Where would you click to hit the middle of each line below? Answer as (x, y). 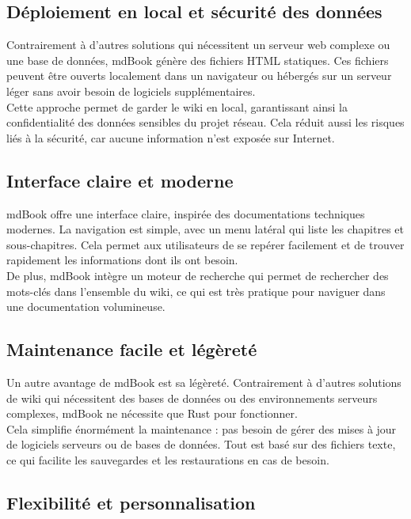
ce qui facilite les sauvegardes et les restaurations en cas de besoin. (168, 459)
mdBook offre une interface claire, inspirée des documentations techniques (186, 213)
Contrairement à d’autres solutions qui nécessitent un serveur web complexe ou (198, 45)
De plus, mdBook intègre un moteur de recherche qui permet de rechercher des (198, 275)
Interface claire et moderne (120, 180)
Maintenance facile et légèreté (132, 349)
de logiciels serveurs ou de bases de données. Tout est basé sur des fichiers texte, (201, 444)
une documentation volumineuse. (86, 307)
